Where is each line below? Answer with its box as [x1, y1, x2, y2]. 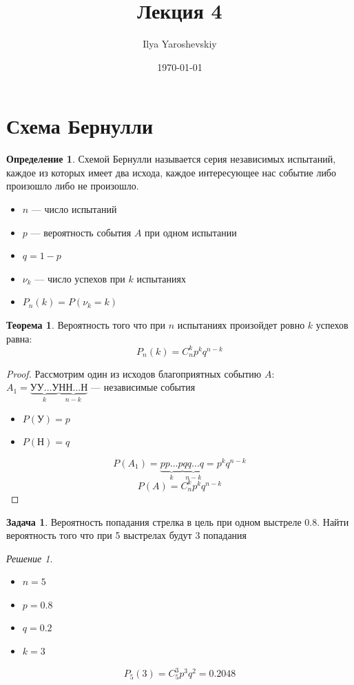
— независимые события [91, 380, 196, 394]
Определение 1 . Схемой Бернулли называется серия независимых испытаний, [6, 152, 336, 166]
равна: [6, 331, 32, 345]
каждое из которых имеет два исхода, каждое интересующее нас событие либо [6, 165, 336, 179]
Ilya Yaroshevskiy [143, 37, 217, 51]
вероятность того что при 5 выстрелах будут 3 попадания [6, 528, 247, 542]
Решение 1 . [6, 551, 53, 565]
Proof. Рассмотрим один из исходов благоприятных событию [6, 366, 262, 380]
